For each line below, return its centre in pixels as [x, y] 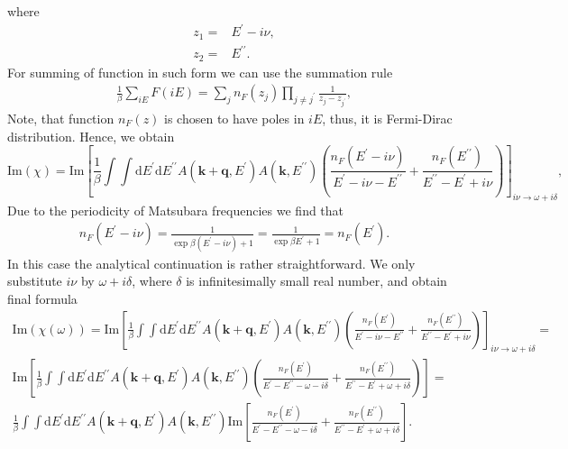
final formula [42, 298]
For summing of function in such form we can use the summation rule [200, 72]
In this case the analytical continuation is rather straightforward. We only [211, 263]
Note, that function [61, 118]
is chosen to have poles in [234, 118]
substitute [35, 281]
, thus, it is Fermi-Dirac [387, 118]
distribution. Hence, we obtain [91, 136]
